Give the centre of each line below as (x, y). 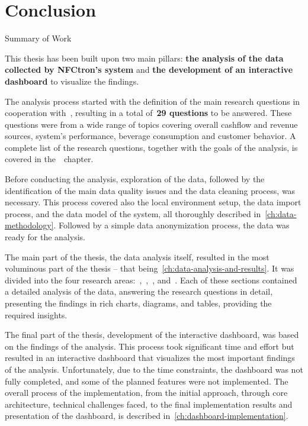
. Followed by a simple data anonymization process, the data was (171, 225)
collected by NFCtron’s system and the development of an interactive (149, 70)
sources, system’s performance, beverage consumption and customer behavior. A (150, 136)
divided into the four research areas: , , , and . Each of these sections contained (151, 280)
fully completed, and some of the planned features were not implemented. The (147, 381)
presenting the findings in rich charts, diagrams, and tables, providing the (138, 303)
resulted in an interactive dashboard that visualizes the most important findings (150, 358)
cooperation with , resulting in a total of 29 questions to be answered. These (148, 113)
